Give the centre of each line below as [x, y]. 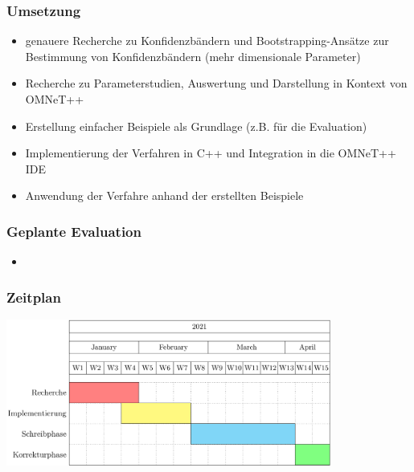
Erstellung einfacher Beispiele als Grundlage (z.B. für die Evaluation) [196, 126]
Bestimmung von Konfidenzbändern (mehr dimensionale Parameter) [193, 56]
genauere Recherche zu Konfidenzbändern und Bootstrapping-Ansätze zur [207, 41]
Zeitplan [34, 297]
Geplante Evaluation [74, 231]
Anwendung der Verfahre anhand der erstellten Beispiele [164, 195]
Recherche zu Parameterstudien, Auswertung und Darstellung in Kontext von [216, 83]
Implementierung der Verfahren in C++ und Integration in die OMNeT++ [211, 153]
